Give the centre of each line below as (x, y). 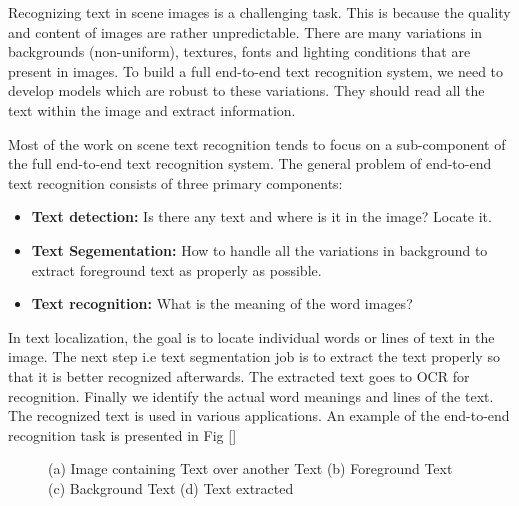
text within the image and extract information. (152, 109)
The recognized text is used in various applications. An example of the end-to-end (259, 415)
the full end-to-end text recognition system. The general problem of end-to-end (250, 163)
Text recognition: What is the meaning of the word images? (222, 303)
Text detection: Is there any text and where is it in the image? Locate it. (261, 216)
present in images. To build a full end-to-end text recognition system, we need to (256, 70)
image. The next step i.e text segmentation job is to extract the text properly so (254, 356)
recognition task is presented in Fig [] (122, 434)
